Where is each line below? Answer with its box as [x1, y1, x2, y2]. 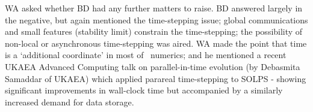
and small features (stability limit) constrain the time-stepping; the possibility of [5, 25, 303, 38]
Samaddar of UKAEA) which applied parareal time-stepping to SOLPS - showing [5, 72, 306, 84]
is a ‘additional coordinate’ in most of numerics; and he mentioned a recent [5, 49, 287, 61]
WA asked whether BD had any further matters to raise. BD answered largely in [5, 2, 303, 14]
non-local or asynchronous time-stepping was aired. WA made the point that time [5, 37, 307, 49]
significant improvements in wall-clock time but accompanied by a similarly [5, 84, 283, 96]
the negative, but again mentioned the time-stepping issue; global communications [5, 13, 308, 26]
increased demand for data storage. [5, 95, 134, 108]
